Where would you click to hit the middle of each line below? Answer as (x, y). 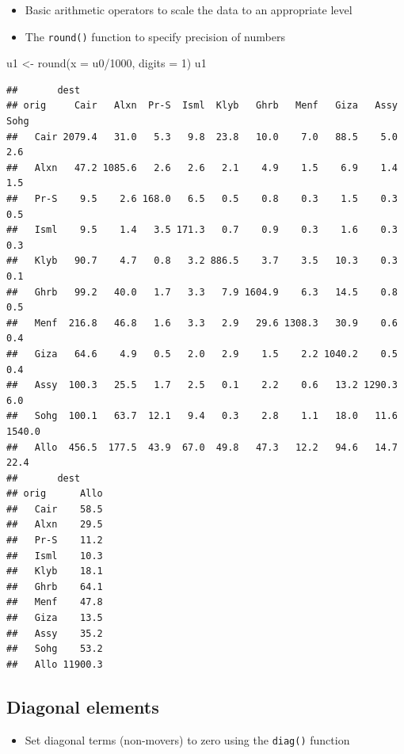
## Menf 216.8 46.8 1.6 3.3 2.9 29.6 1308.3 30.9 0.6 (202, 323)
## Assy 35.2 (55, 633)
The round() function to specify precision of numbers (155, 36)
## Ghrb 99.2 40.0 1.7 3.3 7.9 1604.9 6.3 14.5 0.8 (202, 292)
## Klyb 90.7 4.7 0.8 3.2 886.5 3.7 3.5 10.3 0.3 (202, 261)
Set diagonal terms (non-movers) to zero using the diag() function (187, 739)
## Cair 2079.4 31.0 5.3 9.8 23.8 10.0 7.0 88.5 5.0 (202, 137)
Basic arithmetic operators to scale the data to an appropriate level (189, 10)
